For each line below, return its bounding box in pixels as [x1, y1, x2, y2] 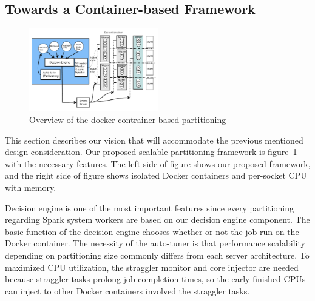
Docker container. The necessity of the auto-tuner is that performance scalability [5, 237, 305, 250]
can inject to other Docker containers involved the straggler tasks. [5, 284, 250, 297]
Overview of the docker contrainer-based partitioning [29, 113, 226, 126]
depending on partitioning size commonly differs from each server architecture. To [5, 248, 310, 261]
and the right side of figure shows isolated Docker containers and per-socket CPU [5, 169, 307, 182]
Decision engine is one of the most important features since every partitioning [5, 201, 294, 214]
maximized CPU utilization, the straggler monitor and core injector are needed [5, 260, 299, 273]
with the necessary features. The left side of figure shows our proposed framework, [5, 157, 311, 170]
